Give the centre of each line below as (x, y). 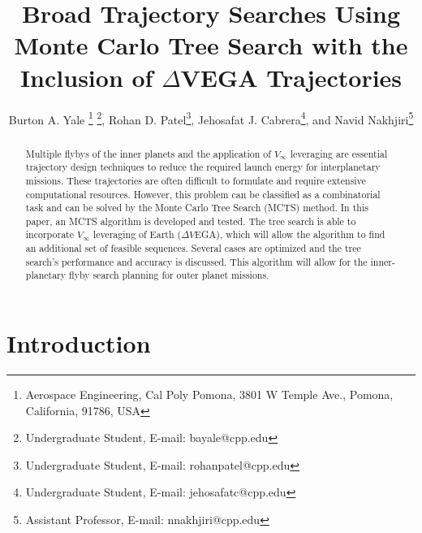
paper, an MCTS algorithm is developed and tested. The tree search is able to (191, 221)
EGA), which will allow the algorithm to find (290, 234)
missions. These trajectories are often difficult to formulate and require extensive (196, 180)
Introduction (79, 343)
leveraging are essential (339, 153)
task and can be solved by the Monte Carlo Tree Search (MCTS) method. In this (197, 208)
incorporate (50, 234)
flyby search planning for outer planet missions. (169, 275)
